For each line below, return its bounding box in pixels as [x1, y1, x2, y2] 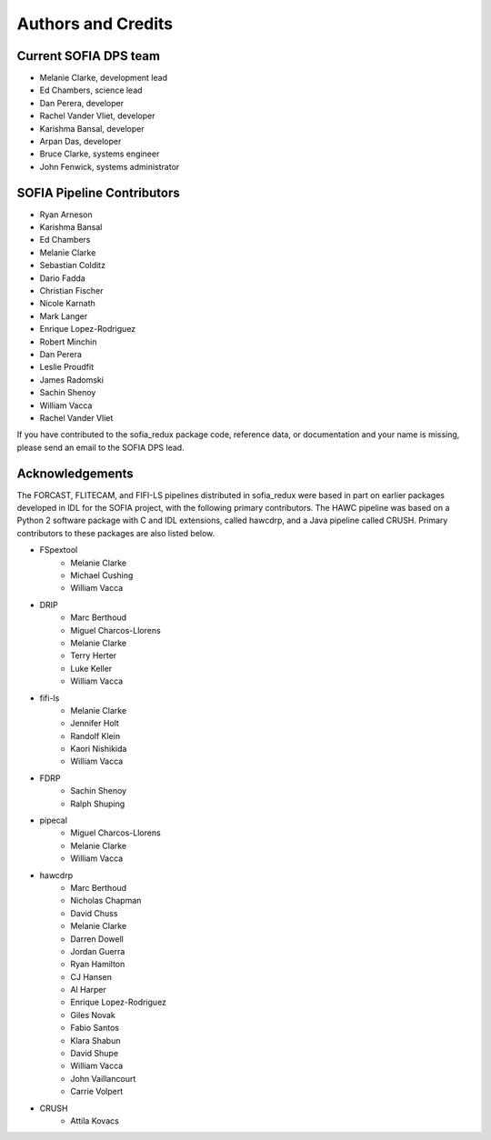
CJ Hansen [70, 971, 113, 982]
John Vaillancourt [70, 1073, 136, 1084]
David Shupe [70, 1048, 118, 1059]
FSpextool [39, 545, 78, 555]
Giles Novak [70, 1009, 115, 1020]
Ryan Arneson [39, 209, 93, 220]
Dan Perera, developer [39, 97, 125, 108]
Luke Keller [70, 663, 113, 674]
